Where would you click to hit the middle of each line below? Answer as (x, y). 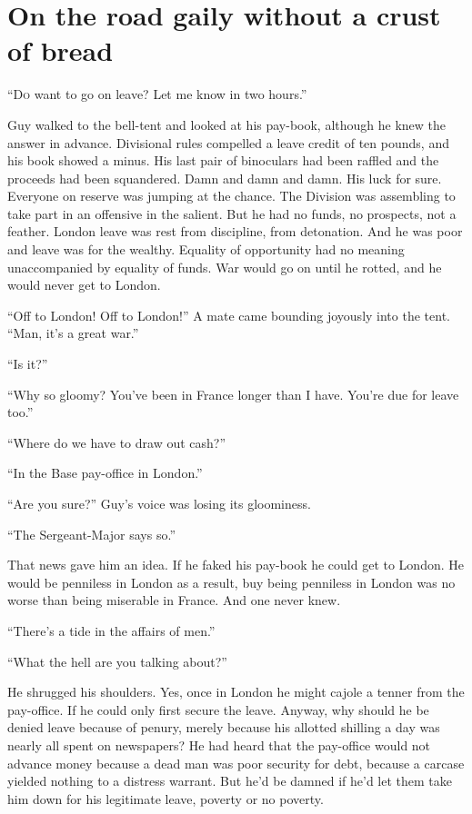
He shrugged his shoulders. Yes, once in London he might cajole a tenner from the (236, 692)
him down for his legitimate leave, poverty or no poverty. (166, 798)
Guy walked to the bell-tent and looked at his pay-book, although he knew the (227, 124)
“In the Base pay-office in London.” (105, 473)
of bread (60, 50)
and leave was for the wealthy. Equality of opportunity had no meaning (206, 249)
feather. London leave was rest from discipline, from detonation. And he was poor (235, 231)
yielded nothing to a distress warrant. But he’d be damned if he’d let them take (230, 781)
